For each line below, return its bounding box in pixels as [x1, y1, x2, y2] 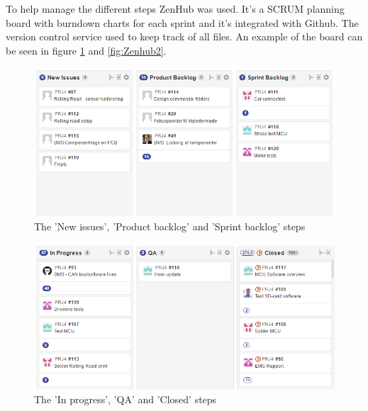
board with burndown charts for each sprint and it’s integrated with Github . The [6, 15, 359, 30]
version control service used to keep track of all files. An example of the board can [6, 29, 363, 44]
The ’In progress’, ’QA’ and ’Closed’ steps [34, 392, 217, 407]
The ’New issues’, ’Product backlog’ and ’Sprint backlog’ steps [34, 219, 306, 234]
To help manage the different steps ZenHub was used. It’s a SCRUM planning [6, 1, 345, 16]
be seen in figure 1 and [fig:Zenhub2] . [6, 43, 167, 57]
